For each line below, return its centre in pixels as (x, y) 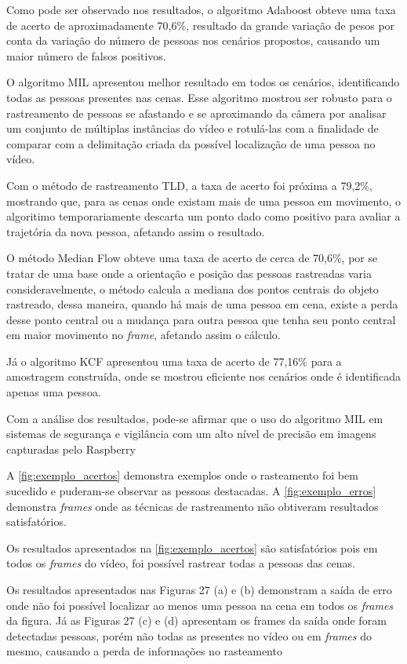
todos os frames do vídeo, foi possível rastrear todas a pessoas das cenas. (181, 563)
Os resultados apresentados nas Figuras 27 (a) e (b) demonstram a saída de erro (199, 589)
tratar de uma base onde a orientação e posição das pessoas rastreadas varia (189, 273)
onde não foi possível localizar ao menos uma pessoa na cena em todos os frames (200, 605)
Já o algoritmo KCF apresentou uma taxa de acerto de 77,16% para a (174, 361)
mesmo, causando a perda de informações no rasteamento (144, 651)
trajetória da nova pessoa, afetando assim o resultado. (136, 231)
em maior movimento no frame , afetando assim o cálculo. (144, 335)
